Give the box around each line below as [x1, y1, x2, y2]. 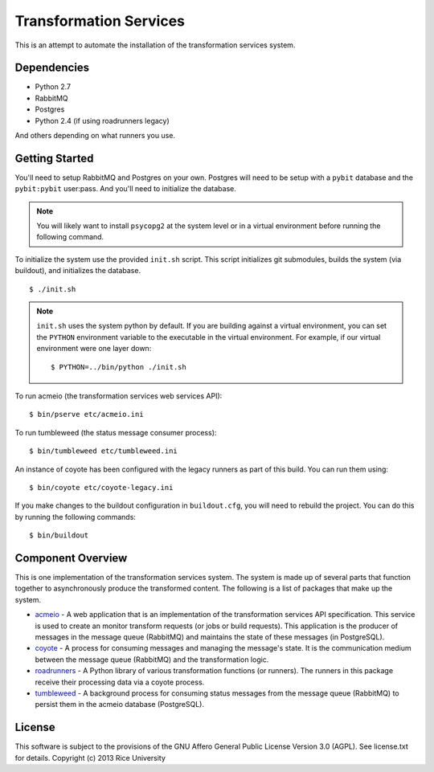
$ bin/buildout [29, 531, 89, 540]
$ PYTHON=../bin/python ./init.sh [51, 362, 186, 371]
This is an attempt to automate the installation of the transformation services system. [14, 40, 296, 50]
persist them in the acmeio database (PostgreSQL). [35, 700, 205, 709]
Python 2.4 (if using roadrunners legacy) [35, 116, 170, 125]
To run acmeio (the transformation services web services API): [14, 391, 223, 401]
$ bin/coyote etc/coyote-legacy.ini [29, 483, 174, 492]
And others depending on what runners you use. [14, 131, 176, 141]
